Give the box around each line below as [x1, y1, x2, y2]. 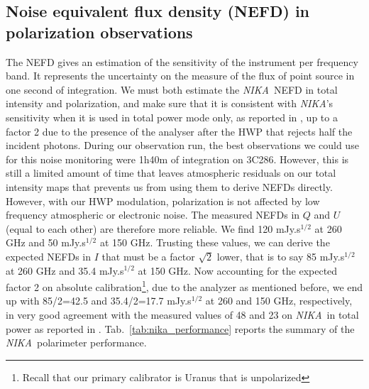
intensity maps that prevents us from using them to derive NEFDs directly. [6, 179, 333, 194]
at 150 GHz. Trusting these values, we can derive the [99, 235, 330, 250]
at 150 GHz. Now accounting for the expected [138, 263, 338, 278]
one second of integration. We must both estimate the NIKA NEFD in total [6, 82, 338, 97]
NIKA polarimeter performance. [6, 335, 147, 350]
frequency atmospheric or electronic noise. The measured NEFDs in [6, 207, 300, 222]
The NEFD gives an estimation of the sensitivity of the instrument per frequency [6, 54, 358, 69]
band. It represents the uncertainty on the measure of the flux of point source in [6, 68, 355, 83]
